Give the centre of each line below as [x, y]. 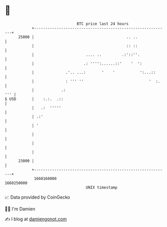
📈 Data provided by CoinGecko [37, 197]
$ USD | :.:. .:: [34, 99]
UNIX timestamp [102, 187]
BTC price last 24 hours [103, 24]
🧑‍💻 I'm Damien [20, 209]
